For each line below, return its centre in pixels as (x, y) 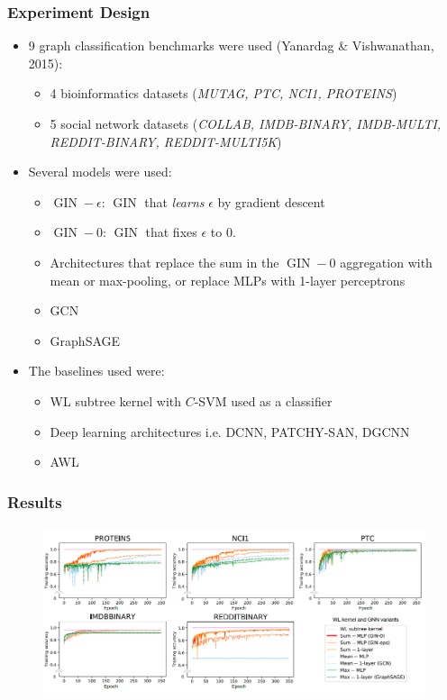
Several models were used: (100, 172)
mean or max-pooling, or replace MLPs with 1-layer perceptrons (228, 280)
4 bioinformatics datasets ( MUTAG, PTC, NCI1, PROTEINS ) (223, 93)
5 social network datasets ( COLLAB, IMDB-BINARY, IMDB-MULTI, (246, 123)
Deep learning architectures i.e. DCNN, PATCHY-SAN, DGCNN (230, 431)
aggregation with (386, 262)
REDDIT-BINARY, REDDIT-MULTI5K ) (166, 141)
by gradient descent (271, 201)
